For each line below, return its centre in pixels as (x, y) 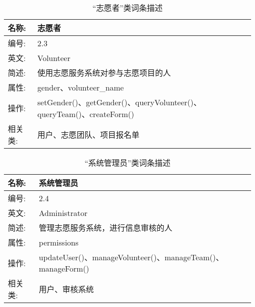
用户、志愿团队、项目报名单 (89, 135)
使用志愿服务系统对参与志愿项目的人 (104, 73)
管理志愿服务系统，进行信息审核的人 (106, 228)
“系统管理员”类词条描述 (127, 163)
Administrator (63, 213)
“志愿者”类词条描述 (127, 8)
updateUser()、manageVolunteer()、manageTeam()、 (131, 257)
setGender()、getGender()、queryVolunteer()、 (119, 102)
